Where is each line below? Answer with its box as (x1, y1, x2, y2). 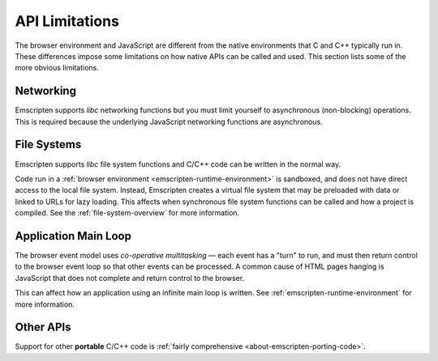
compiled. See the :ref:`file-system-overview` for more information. (15, 208, 240, 218)
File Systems (15, 138, 82, 151)
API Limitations (15, 12, 119, 30)
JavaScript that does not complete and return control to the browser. (15, 273, 245, 282)
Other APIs (15, 321, 71, 334)
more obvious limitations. (15, 63, 99, 73)
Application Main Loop (15, 229, 131, 243)
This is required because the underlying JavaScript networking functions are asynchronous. (15, 117, 324, 126)
